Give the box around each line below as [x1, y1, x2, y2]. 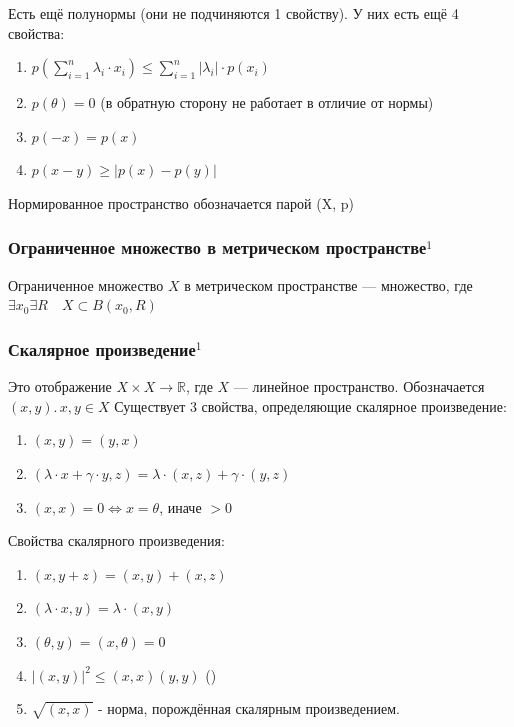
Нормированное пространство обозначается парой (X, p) [8, 192, 354, 213]
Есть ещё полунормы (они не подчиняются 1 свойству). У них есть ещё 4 [8, 3, 459, 23]
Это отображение [8, 376, 112, 397]
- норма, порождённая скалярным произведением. [97, 698, 400, 719]
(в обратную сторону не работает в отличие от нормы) [100, 92, 434, 113]
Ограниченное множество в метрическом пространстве [8, 235, 427, 260]
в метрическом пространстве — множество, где [184, 274, 473, 295]
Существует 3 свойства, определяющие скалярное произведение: [114, 395, 507, 416]
